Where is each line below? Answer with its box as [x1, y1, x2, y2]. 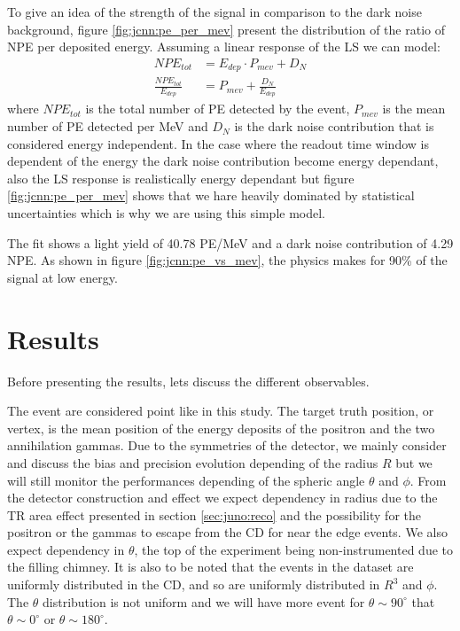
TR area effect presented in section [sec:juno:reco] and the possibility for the [7, 505, 422, 524]
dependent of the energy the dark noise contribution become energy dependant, [7, 152, 439, 170]
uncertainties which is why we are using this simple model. [7, 204, 325, 222]
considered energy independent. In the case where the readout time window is [7, 134, 429, 152]
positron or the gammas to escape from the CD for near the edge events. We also [7, 523, 448, 541]
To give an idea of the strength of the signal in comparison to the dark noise [7, 3, 422, 20]
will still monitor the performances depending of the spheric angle [7, 471, 365, 489]
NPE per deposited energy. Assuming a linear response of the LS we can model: [7, 37, 441, 56]
